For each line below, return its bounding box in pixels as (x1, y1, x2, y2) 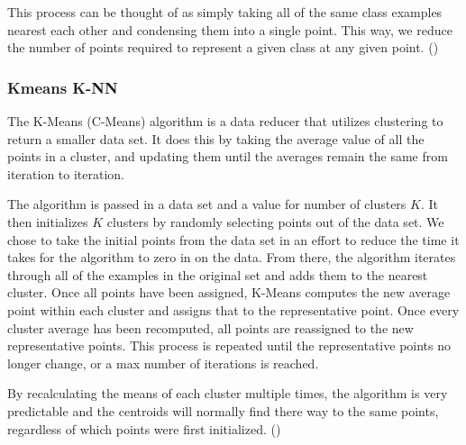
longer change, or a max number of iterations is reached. (7, 353, 319, 372)
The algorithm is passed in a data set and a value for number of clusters (7, 195, 407, 213)
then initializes (7, 212, 88, 231)
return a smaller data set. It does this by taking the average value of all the (7, 129, 425, 148)
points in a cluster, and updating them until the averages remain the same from (7, 147, 448, 166)
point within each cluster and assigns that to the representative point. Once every (7, 300, 460, 319)
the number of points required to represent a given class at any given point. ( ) (7, 38, 439, 57)
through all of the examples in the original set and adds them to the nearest (7, 265, 428, 284)
